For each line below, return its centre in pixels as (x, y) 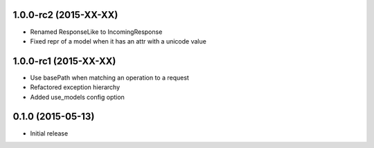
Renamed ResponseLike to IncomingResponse (96, 32)
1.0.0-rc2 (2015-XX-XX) (65, 15)
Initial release (49, 133)
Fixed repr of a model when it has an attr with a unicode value (118, 41)
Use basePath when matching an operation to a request (110, 77)
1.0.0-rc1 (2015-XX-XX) (64, 61)
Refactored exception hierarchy (75, 87)
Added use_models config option (77, 97)
